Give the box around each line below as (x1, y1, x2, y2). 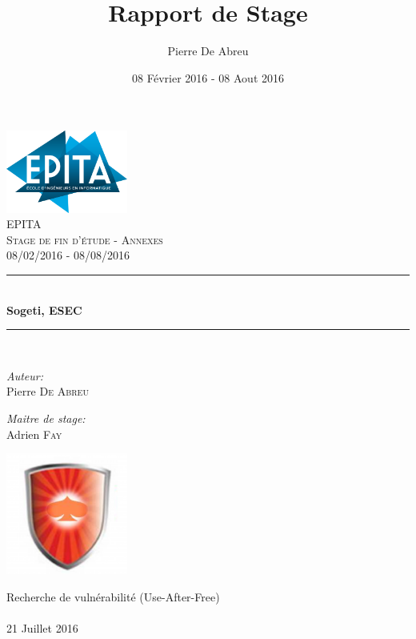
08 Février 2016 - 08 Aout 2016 (131, 69, 285, 86)
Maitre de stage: (6, 409, 86, 426)
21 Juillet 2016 (6, 620, 78, 637)
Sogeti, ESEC (6, 301, 82, 318)
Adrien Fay (6, 425, 62, 442)
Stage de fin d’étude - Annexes (6, 231, 163, 247)
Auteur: (6, 367, 44, 384)
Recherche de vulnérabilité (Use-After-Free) (6, 588, 220, 605)
